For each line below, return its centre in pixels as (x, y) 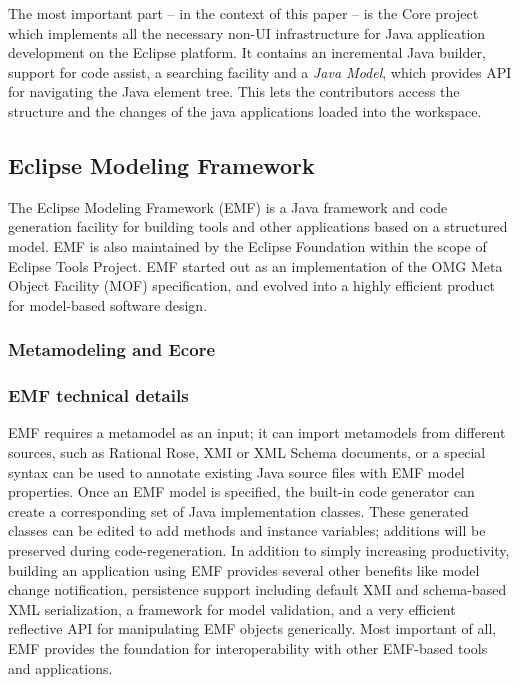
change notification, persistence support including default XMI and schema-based (257, 589)
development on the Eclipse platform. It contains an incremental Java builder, (247, 52)
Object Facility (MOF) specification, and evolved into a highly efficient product (252, 285)
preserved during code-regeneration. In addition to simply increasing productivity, (259, 549)
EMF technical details (98, 395)
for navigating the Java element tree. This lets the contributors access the (234, 91)
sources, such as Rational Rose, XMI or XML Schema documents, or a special (247, 451)
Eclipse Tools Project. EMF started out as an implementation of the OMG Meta (255, 265)
